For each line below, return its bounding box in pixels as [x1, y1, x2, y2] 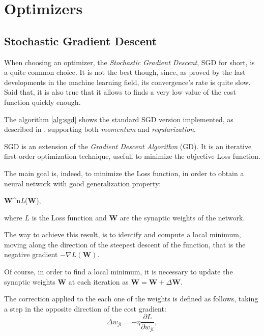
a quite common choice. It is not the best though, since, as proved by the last [4, 67, 246, 77]
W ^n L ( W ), [4, 195, 41, 206]
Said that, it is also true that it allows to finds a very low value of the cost [4, 87, 236, 97]
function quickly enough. [4, 96, 81, 107]
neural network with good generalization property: [4, 178, 161, 188]
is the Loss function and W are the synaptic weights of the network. [32, 212, 245, 222]
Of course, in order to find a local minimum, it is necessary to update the [4, 266, 233, 277]
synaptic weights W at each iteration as [4, 276, 129, 287]
